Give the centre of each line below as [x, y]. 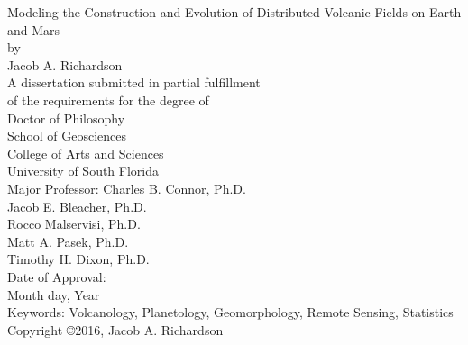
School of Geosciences [67, 136]
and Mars [34, 29]
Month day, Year [54, 294]
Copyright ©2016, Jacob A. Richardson [115, 329]
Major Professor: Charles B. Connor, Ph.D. [127, 188]
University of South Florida [83, 171]
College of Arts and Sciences [86, 153]
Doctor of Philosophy [66, 118]
